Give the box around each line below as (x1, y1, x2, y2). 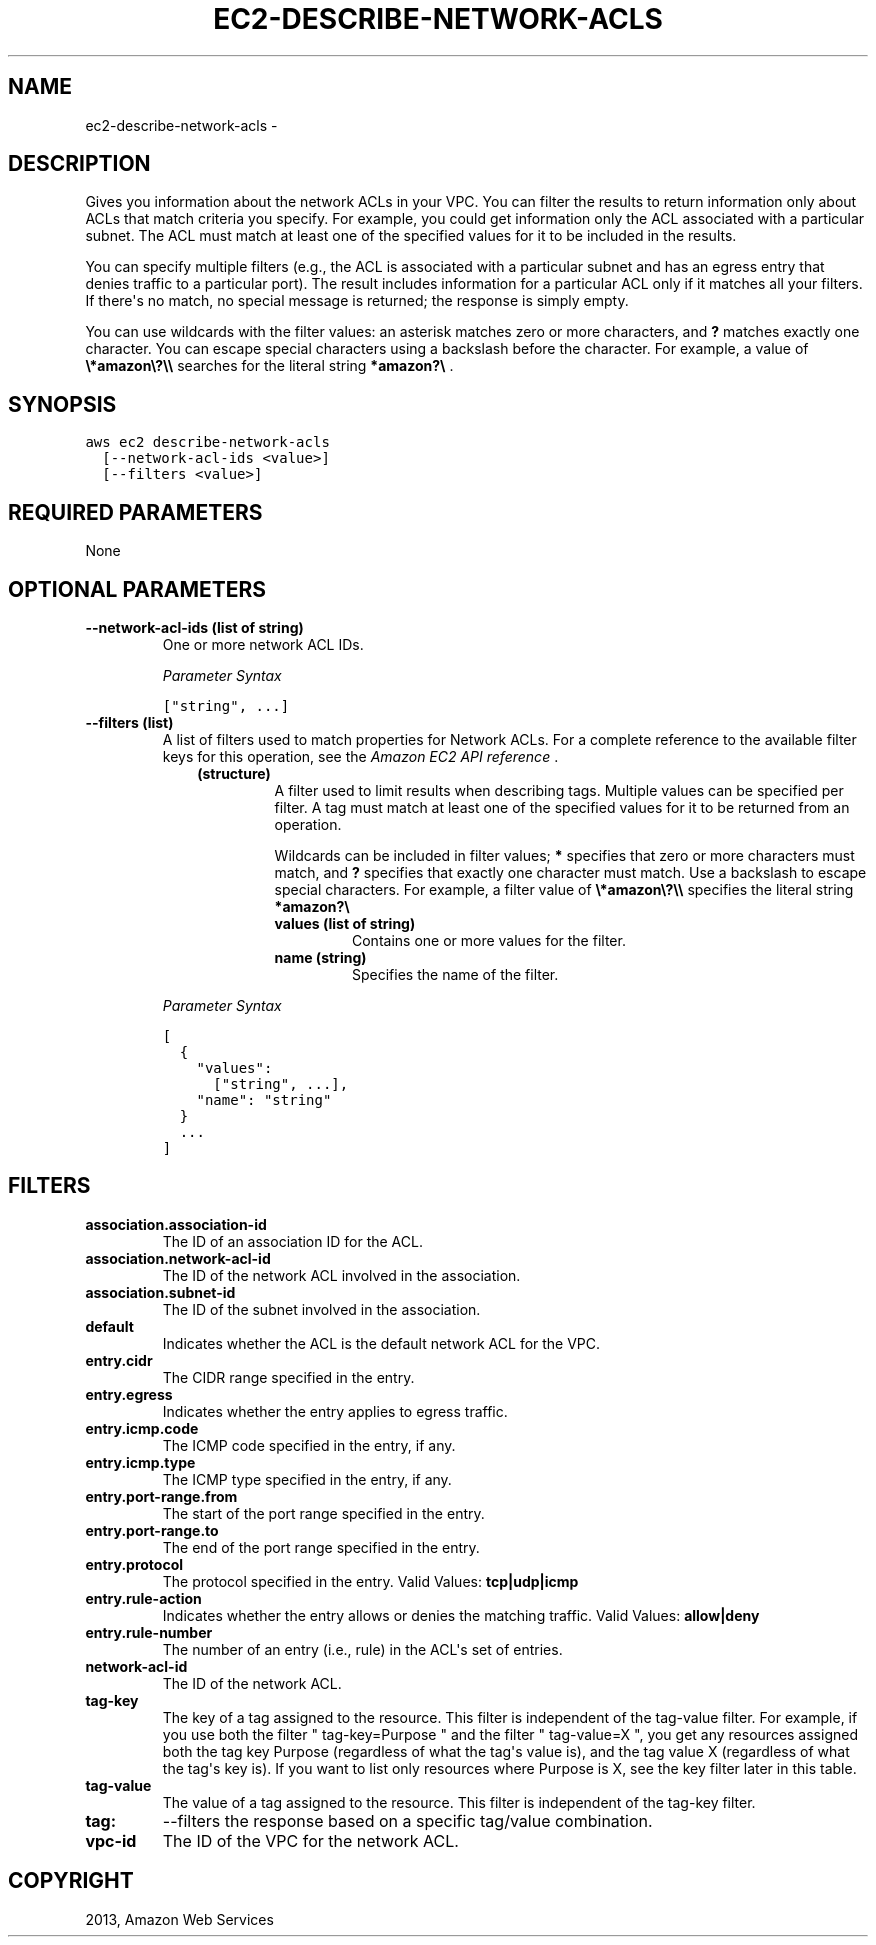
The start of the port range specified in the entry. (162, 1504, 485, 1522)
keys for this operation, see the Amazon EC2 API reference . (162, 747, 559, 765)
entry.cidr (85, 1351, 153, 1369)
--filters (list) (85, 713, 174, 731)
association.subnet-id (85, 1283, 236, 1301)
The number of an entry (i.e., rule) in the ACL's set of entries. (162, 1640, 563, 1658)
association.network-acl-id (85, 1249, 271, 1267)
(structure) (197, 764, 271, 782)
